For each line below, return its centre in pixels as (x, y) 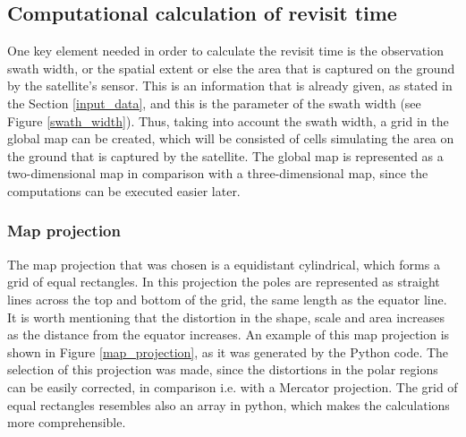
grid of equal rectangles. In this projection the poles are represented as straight (224, 282)
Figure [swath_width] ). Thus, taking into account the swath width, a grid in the (228, 120)
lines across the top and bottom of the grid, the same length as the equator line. (227, 299)
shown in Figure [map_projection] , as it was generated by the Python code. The (228, 351)
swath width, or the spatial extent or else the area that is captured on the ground (231, 68)
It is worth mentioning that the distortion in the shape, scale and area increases (226, 317)
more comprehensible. (67, 422)
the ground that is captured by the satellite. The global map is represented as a (225, 155)
